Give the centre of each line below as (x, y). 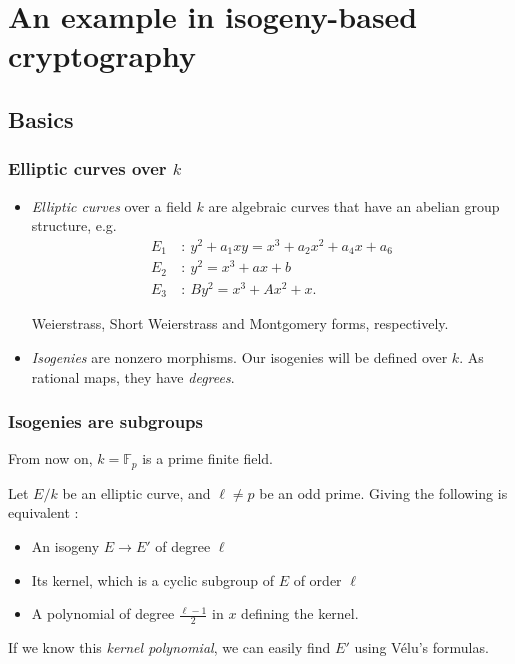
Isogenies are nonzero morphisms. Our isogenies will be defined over (239, 357)
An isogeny (65, 546)
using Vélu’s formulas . (421, 647)
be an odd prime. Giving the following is (383, 492)
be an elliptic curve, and (136, 492)
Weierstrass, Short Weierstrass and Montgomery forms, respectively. (240, 323)
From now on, (50, 458)
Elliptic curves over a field (111, 205)
